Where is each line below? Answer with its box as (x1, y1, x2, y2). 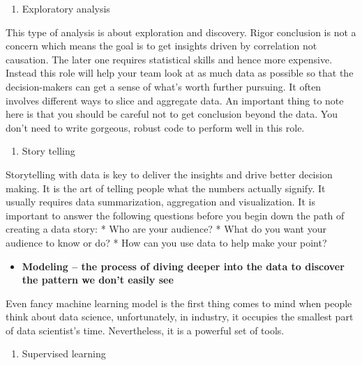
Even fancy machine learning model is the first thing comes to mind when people (6, 295, 352, 310)
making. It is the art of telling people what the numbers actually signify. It (6, 180, 326, 195)
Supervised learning (22, 346, 106, 361)
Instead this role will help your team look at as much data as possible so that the (6, 65, 354, 80)
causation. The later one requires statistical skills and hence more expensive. (6, 52, 333, 66)
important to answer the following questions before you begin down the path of (6, 208, 345, 222)
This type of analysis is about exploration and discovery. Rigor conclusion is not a (6, 24, 356, 39)
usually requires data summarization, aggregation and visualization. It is (6, 194, 315, 209)
